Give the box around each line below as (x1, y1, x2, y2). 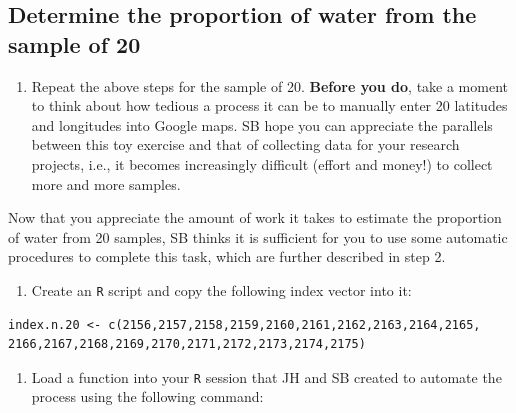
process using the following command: (31, 386, 264, 407)
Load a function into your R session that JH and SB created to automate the (31, 366, 502, 387)
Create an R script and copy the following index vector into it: (31, 279, 412, 300)
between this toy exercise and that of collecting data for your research (31, 134, 460, 155)
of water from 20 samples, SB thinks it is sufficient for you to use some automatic (8, 226, 508, 247)
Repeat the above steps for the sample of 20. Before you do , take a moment (31, 75, 508, 96)
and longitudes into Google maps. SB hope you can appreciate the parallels (31, 114, 493, 135)
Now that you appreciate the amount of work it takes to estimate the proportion (8, 207, 502, 228)
